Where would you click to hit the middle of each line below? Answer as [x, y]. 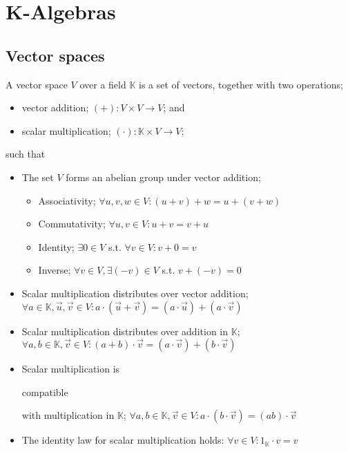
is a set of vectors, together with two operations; [241, 84]
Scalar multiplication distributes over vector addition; [135, 293]
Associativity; [67, 200]
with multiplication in [68, 415]
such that [26, 154]
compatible [45, 392]
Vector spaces [55, 55]
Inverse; [55, 270]
